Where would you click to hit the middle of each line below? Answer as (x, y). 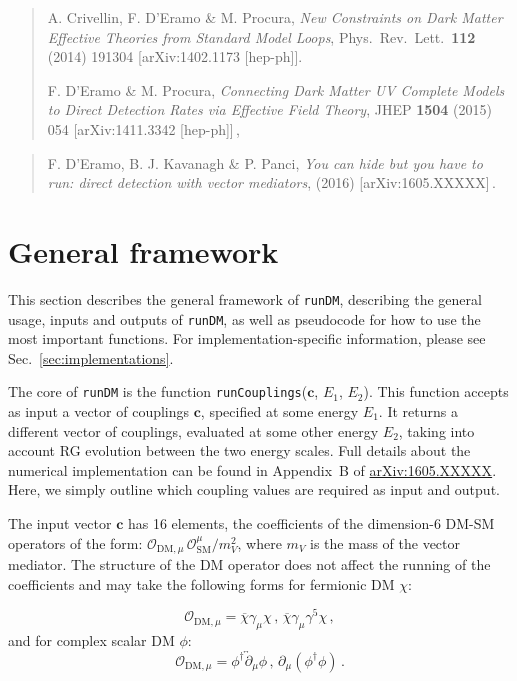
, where (259, 542)
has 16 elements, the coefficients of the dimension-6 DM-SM (311, 523)
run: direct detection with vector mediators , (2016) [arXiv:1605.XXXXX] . (271, 182)
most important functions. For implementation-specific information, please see (247, 338)
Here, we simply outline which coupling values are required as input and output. (254, 489)
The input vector (60, 523)
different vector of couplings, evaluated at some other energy (193, 430)
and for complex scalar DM (91, 640)
